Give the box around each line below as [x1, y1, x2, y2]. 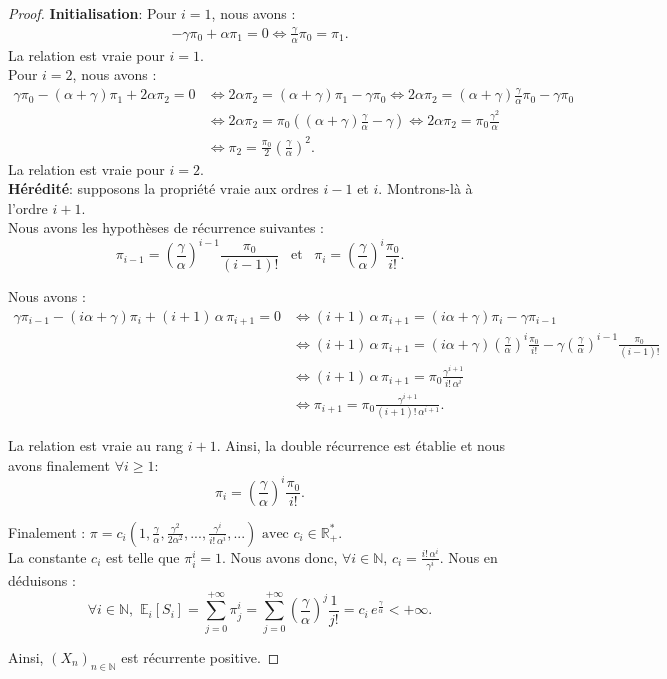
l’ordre [8, 197, 48, 218]
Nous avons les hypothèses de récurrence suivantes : [8, 217, 324, 238]
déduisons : [8, 570, 76, 591]
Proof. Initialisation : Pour [8, 3, 177, 23]
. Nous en [439, 546, 498, 567]
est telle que [105, 546, 180, 567]
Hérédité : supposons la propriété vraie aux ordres [8, 178, 319, 199]
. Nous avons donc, [222, 546, 338, 567]
